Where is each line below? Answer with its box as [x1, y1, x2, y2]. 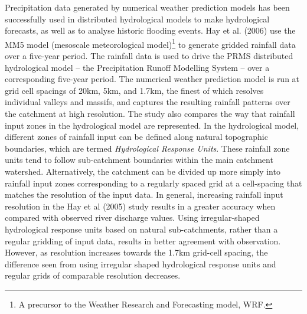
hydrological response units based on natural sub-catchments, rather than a [5, 223, 278, 235]
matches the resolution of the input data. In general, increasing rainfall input [5, 188, 283, 201]
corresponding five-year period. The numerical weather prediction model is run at [5, 73, 300, 85]
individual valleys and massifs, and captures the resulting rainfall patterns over [5, 96, 290, 108]
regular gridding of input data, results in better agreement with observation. [5, 234, 281, 247]
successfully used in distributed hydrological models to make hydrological [5, 12, 270, 25]
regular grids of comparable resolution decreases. [5, 269, 181, 282]
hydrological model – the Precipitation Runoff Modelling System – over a [5, 61, 270, 73]
